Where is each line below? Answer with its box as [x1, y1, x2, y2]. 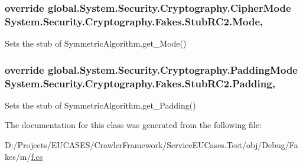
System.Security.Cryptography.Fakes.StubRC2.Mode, [5, 14, 263, 28]
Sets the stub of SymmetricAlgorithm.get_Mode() [5, 37, 187, 50]
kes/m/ [5, 150, 31, 162]
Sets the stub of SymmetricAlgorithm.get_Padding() [5, 99, 196, 111]
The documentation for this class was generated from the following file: [5, 119, 262, 131]
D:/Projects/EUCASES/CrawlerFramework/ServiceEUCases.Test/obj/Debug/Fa [5, 139, 298, 151]
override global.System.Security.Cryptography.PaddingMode [5, 62, 298, 77]
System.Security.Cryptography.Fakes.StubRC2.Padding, [5, 76, 275, 90]
